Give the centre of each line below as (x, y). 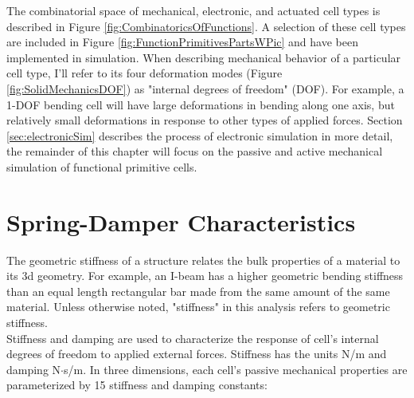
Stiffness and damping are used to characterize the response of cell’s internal (193, 338)
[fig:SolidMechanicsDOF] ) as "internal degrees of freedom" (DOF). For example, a (205, 88)
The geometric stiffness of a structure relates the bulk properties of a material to (203, 260)
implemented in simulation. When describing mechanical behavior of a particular (204, 57)
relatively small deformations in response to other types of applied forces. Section (205, 120)
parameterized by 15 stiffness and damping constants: (137, 385)
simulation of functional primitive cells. (102, 166)
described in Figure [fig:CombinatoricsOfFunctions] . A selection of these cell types (206, 26)
